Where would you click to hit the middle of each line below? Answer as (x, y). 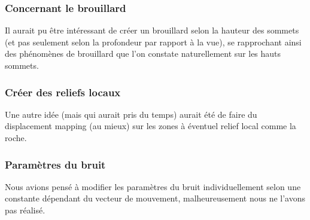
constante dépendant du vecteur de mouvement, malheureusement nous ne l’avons (155, 198)
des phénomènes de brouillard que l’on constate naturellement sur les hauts (143, 54)
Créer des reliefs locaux (63, 92)
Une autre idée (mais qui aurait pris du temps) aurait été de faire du (131, 114)
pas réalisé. (25, 210)
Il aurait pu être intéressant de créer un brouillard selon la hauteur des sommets (152, 30)
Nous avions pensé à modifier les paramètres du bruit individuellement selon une (153, 186)
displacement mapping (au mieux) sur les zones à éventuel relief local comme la (151, 126)
